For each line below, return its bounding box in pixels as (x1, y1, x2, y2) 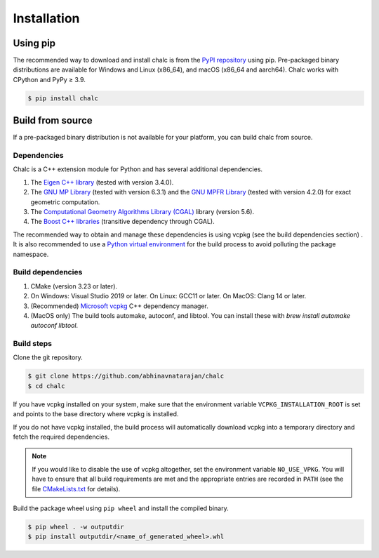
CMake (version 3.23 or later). (30, 281, 118, 291)
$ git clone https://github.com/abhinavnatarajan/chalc (27, 372, 225, 380)
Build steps (13, 339, 53, 349)
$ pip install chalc (27, 94, 98, 102)
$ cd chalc (27, 382, 65, 390)
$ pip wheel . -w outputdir (27, 523, 124, 531)
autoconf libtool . (30, 321, 79, 330)
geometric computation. (30, 197, 100, 206)
